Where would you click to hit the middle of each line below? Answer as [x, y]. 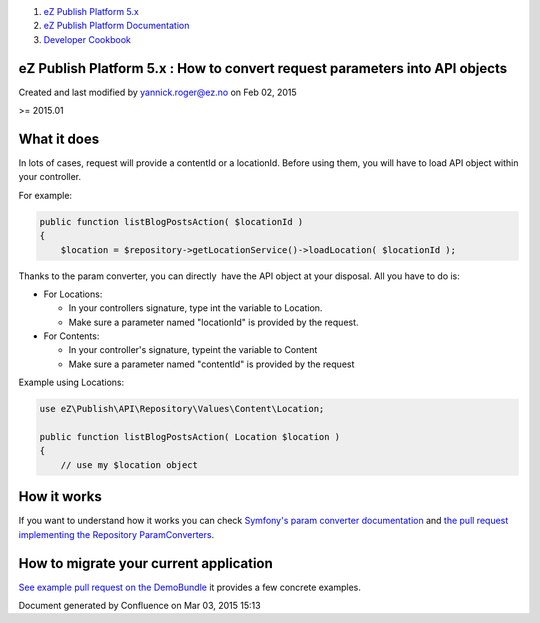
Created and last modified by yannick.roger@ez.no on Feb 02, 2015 [157, 92]
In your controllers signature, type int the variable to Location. [195, 308]
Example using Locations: [71, 382]
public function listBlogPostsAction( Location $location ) [190, 437]
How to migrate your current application [146, 563]
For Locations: [73, 294]
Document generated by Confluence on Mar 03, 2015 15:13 [139, 605]
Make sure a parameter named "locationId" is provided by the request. [213, 322]
